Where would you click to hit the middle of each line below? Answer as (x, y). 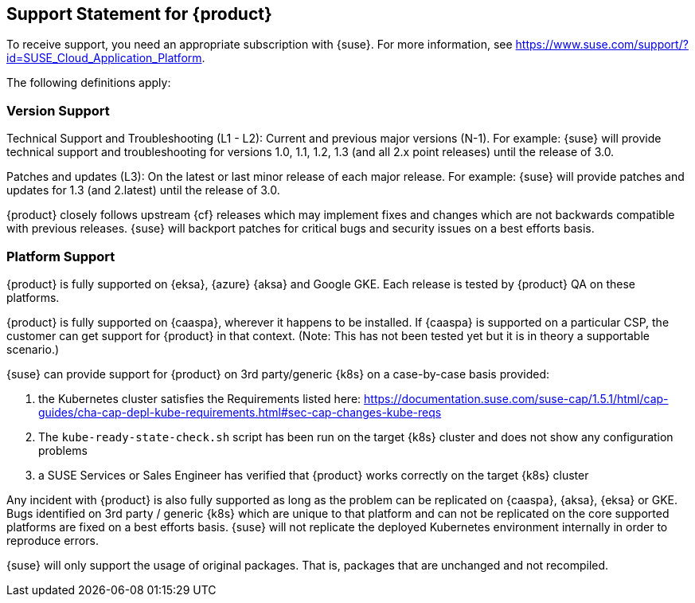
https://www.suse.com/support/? (602, 45)
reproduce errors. (53, 540)
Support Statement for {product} (139, 14)
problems (63, 450)
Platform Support (61, 256)
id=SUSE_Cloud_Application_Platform (104, 58)
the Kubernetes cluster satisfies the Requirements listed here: (200, 398)
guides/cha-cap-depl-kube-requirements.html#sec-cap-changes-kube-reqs (240, 412)
